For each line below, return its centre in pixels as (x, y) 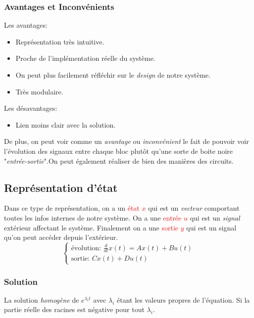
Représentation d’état (61, 187)
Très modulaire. (39, 91)
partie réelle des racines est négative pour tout (74, 309)
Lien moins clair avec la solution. (66, 124)
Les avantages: (26, 25)
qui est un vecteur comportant (194, 208)
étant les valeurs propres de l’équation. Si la (183, 299)
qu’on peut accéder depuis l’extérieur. (61, 237)
